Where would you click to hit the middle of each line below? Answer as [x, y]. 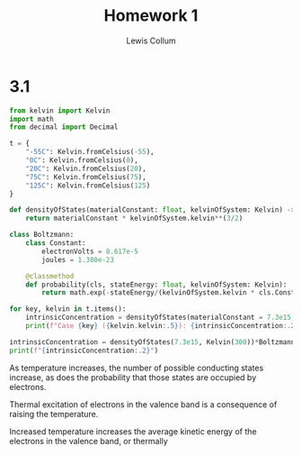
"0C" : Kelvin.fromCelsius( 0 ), [82, 160]
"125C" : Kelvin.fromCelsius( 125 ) [88, 186]
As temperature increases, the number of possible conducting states [137, 368]
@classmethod [50, 276]
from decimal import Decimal [64, 127]
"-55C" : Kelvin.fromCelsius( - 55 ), [90, 152]
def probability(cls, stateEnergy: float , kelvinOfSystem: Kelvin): [156, 285]
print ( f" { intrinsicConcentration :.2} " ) [84, 350]
